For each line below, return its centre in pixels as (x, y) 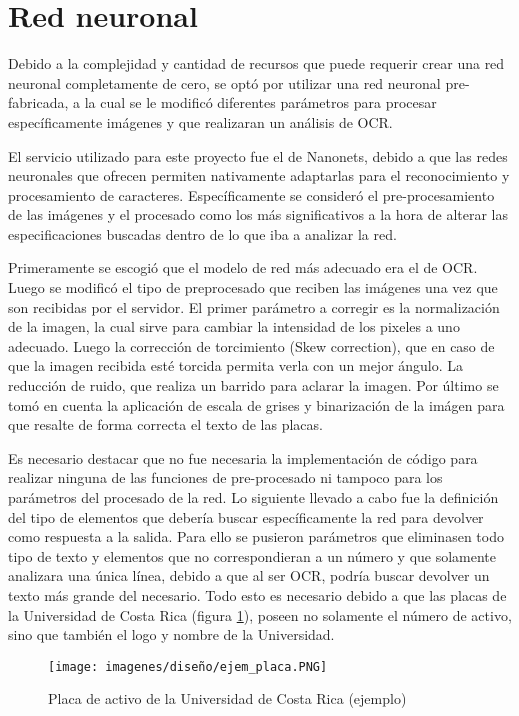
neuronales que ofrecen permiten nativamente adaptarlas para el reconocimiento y (259, 175)
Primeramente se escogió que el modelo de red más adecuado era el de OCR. (243, 267)
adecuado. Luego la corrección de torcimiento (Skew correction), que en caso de (251, 345)
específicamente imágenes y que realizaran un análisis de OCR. (200, 121)
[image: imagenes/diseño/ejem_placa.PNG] (188, 666)
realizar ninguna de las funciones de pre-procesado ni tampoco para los (225, 477)
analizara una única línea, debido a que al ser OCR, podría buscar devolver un (249, 575)
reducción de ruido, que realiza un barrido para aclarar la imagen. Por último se (253, 385)
